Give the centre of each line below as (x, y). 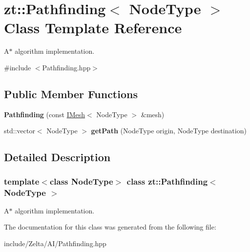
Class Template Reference (93, 28)
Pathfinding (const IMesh (45, 114)
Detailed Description (57, 157)
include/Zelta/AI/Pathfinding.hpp (55, 243)
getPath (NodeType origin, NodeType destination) (169, 131)
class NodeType (81, 181)
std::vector (20, 131)
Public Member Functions (71, 94)
